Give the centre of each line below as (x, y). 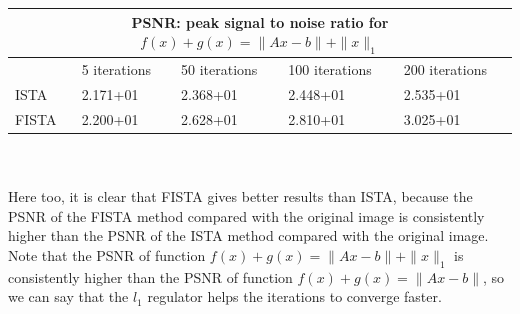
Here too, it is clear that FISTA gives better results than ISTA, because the (240, 196)
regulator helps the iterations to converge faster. (294, 296)
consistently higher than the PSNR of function (150, 276)
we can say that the (68, 296)
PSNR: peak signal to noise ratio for (260, 21)
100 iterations (330, 69)
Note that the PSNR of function (107, 254)
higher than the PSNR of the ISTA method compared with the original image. (248, 235)
